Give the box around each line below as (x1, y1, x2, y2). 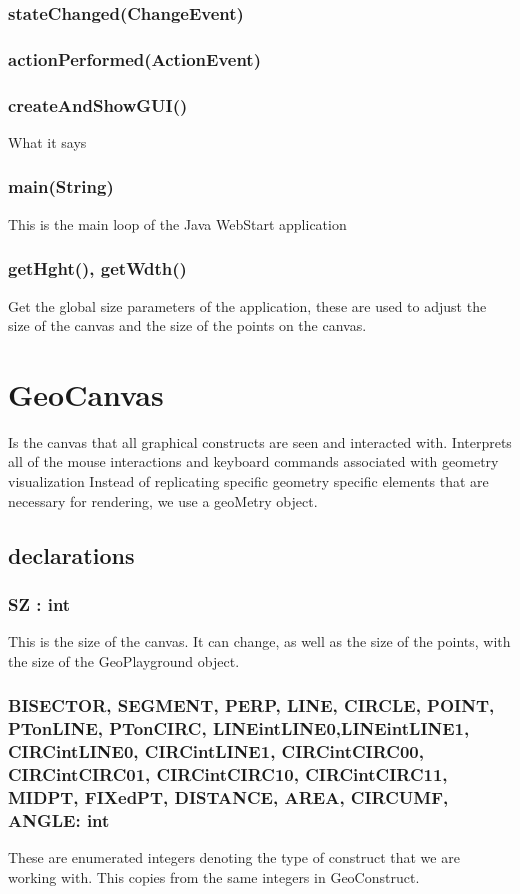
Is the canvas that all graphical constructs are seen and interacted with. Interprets (8, 431, 512, 452)
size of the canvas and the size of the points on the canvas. (8, 315, 367, 336)
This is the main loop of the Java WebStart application (8, 213, 347, 234)
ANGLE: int (8, 807, 110, 832)
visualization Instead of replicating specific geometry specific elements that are (8, 471, 489, 492)
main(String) (8, 174, 114, 199)
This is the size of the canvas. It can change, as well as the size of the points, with (8, 631, 511, 652)
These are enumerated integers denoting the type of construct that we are (8, 847, 460, 868)
